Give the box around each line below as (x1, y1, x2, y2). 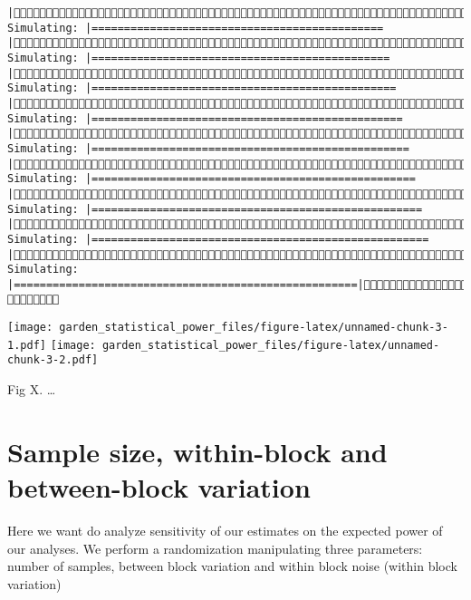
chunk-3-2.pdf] (7, 353, 99, 367)
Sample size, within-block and (7, 432, 388, 469)
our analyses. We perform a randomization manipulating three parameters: (7, 538, 423, 557)
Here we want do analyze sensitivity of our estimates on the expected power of (7, 521, 443, 539)
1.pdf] (7, 338, 46, 352)
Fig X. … (7, 380, 56, 399)
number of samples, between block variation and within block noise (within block (7, 556, 457, 576)
